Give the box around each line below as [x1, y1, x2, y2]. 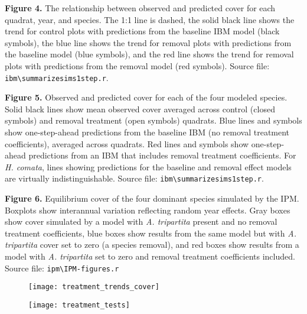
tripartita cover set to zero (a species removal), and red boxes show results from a [5, 238, 299, 251]
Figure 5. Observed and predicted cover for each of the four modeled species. [5, 91, 288, 103]
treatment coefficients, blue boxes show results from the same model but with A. [5, 226, 296, 239]
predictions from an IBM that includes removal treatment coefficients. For [28, 149, 296, 161]
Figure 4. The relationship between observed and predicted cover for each [5, 2, 276, 14]
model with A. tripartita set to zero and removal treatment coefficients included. [5, 250, 295, 262]
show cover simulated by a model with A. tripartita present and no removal [5, 215, 277, 228]
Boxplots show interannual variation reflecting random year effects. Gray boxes [5, 203, 290, 216]
